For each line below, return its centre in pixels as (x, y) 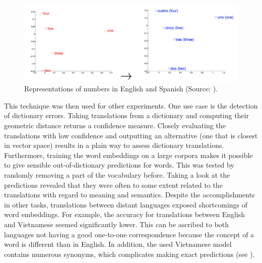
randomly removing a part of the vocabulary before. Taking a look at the (117, 174)
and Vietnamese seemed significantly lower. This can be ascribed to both (117, 224)
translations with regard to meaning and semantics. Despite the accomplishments (129, 195)
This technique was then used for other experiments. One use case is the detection (131, 105)
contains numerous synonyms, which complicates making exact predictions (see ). (129, 254)
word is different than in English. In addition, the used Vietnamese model (118, 244)
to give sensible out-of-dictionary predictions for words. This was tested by (119, 165)
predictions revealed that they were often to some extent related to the (113, 185)
